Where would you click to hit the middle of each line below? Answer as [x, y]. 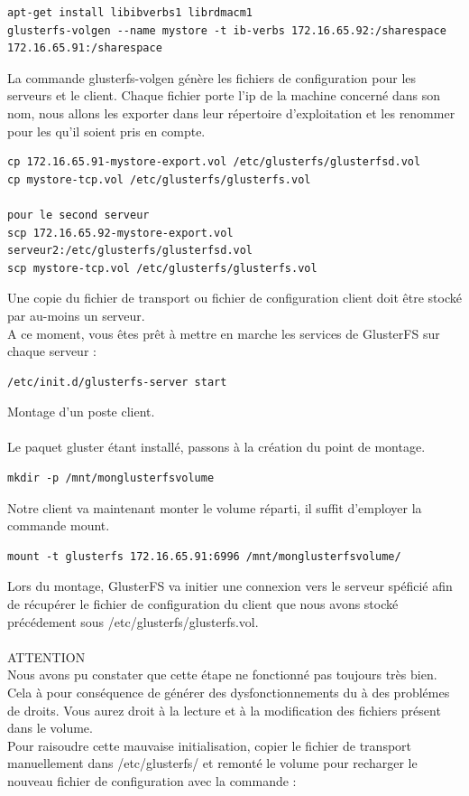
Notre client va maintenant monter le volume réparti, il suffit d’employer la [215, 507]
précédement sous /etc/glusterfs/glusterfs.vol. [133, 621]
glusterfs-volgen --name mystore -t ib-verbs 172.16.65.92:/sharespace [227, 30]
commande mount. [59, 525]
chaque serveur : [52, 351]
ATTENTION [46, 656]
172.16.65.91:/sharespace [85, 48]
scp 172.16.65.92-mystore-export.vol [120, 233]
